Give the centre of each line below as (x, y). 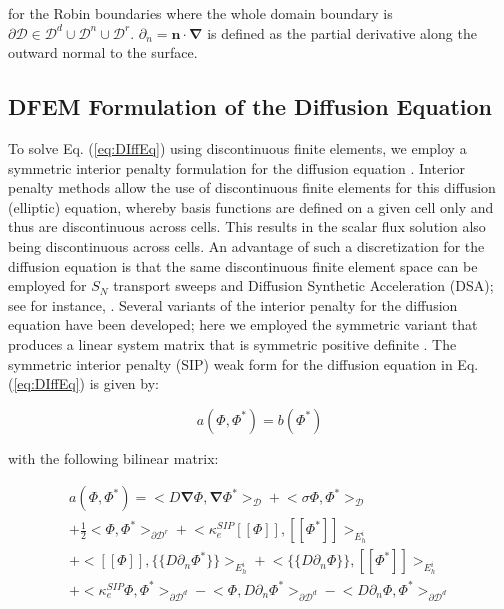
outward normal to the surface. (103, 52)
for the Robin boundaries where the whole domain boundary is (200, 13)
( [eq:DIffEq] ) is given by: (83, 383)
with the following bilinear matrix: (113, 457)
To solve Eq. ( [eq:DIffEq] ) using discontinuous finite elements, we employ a (237, 147)
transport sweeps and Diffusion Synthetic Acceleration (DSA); (303, 285)
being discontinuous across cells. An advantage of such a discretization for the (246, 245)
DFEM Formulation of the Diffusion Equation (250, 106)
